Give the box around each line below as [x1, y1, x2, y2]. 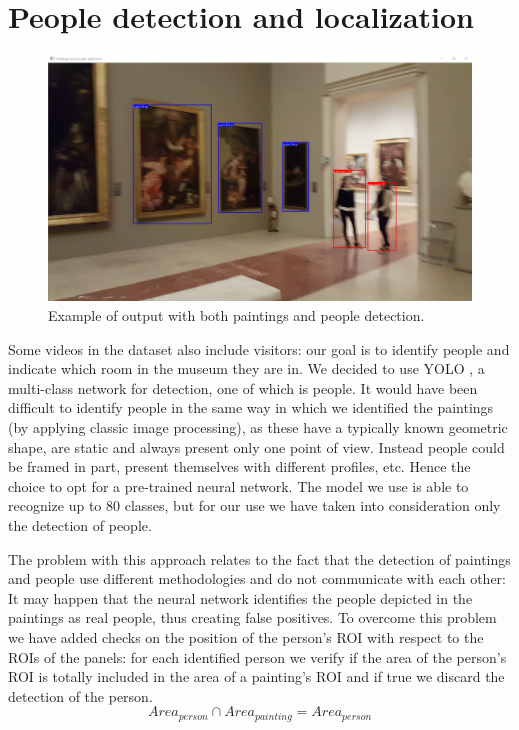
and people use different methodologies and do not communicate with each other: [8, 568, 506, 589]
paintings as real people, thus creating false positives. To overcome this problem [8, 607, 497, 628]
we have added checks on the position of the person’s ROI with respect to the [8, 626, 484, 647]
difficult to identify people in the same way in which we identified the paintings [8, 397, 494, 418]
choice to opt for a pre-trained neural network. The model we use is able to [8, 475, 469, 496]
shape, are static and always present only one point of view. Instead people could [8, 436, 505, 457]
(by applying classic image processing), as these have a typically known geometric [8, 417, 508, 438]
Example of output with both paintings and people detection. [48, 305, 425, 326]
